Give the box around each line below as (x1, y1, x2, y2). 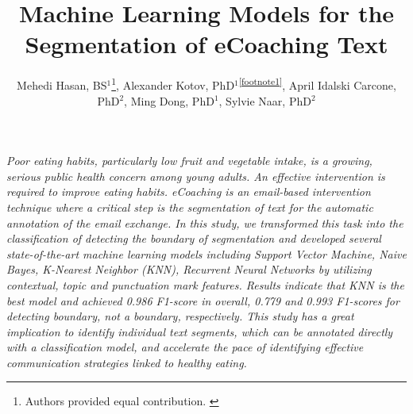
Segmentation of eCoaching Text (25, 28, 388, 60)
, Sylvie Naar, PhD (218, 92, 311, 109)
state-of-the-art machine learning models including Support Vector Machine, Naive (6, 245, 407, 262)
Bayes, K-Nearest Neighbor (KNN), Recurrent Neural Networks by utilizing (6, 261, 372, 278)
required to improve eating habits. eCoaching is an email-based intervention (6, 183, 371, 200)
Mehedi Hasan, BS (17, 76, 107, 93)
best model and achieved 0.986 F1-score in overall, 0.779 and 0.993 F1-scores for (6, 292, 399, 309)
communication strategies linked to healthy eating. (6, 354, 247, 370)
